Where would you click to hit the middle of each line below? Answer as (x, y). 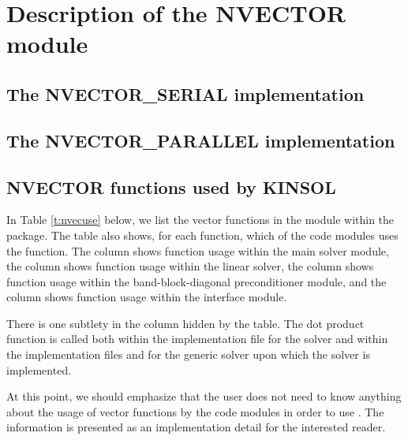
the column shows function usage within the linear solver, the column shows (190, 266)
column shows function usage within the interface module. (147, 297)
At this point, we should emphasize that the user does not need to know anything (204, 396)
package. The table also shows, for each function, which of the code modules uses (202, 235)
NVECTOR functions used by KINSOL (171, 186)
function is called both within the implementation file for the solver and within (197, 339)
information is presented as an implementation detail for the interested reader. (196, 427)
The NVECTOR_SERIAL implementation (185, 93)
